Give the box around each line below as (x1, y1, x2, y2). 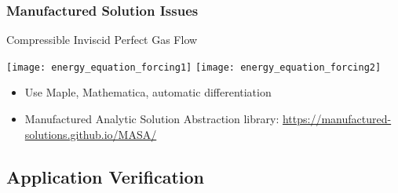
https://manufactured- (282, 111, 392, 127)
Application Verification (6, 164, 204, 188)
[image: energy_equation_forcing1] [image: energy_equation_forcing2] (6, 61, 382, 73)
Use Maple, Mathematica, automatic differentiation (24, 84, 272, 100)
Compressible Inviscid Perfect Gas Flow (6, 31, 198, 48)
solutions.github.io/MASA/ (24, 126, 157, 142)
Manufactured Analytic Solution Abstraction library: (24, 111, 279, 127)
